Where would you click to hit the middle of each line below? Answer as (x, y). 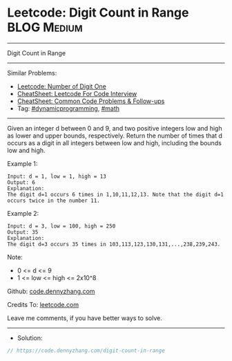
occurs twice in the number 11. (54, 201)
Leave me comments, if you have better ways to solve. (85, 318)
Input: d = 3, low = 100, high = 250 (61, 226)
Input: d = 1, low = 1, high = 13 (57, 176)
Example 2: (23, 213)
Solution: (30, 337)
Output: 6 (21, 182)
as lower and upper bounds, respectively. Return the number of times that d (115, 136)
